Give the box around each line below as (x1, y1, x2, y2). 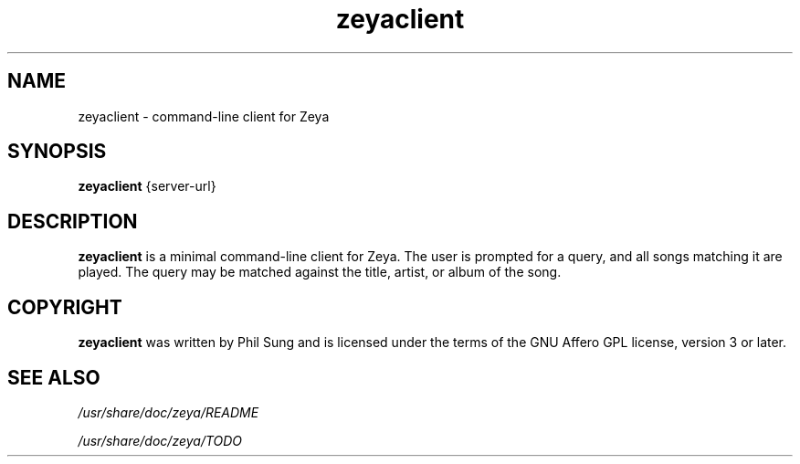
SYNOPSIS (7, 140, 107, 163)
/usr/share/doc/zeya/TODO (78, 432, 243, 448)
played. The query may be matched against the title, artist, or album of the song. (78, 264, 562, 280)
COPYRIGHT (7, 295, 122, 319)
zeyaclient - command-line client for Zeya (78, 108, 330, 124)
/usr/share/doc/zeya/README (78, 404, 259, 420)
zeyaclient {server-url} (78, 178, 216, 195)
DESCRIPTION (7, 209, 138, 233)
